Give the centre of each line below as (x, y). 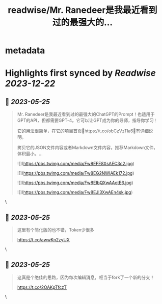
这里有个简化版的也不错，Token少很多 (55, 230)
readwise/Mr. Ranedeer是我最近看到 (82, 10)
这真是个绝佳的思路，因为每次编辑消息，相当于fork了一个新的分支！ (86, 277)
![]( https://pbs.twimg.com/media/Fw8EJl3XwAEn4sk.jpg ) (75, 192)
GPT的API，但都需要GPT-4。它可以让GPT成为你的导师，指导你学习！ (87, 120)
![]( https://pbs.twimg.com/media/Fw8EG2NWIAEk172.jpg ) (76, 173)
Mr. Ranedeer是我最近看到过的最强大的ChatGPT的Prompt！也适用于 (86, 114)
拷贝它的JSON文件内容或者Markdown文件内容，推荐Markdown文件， (87, 148)
